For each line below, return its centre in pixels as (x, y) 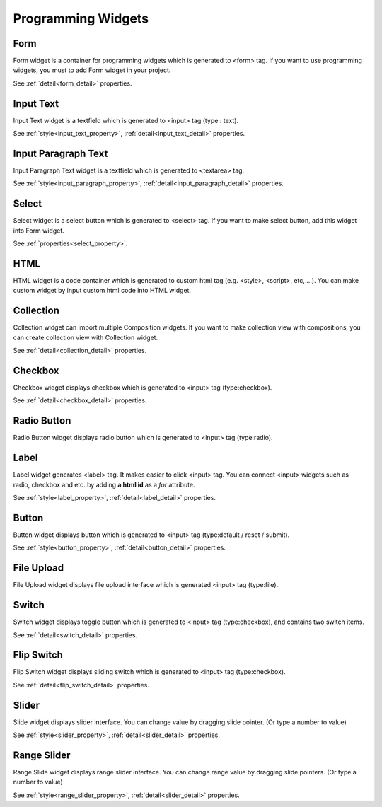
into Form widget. (39, 231)
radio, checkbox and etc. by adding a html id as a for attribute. (104, 484)
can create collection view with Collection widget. (86, 337)
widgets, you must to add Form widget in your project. (92, 70)
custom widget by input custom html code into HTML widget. (102, 291)
